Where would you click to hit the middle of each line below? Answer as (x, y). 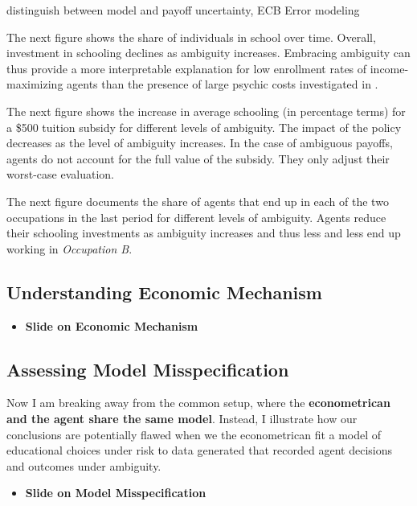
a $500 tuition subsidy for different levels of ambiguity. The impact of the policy (204, 127)
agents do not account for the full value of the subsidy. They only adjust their (198, 158)
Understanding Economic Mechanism (164, 292)
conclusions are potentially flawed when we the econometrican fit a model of (194, 434)
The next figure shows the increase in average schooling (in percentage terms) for (206, 111)
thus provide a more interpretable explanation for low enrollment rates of (187, 68)
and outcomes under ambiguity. (84, 465)
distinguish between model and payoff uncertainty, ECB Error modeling (183, 10)
